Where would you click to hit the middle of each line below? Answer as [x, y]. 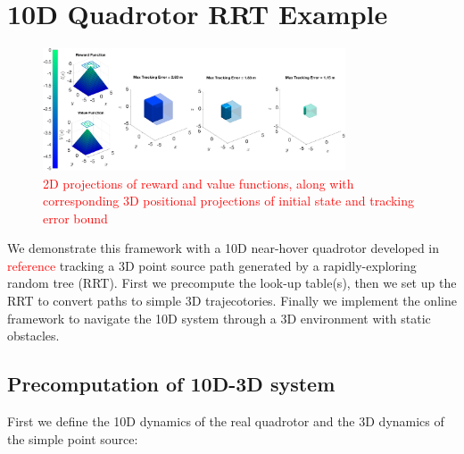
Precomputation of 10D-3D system [171, 384]
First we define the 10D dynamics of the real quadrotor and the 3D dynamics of [226, 421]
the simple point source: [73, 438]
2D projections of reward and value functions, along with [199, 183]
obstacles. [33, 336]
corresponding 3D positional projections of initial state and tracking [229, 201]
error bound [75, 218]
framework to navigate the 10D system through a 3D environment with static [219, 318]
